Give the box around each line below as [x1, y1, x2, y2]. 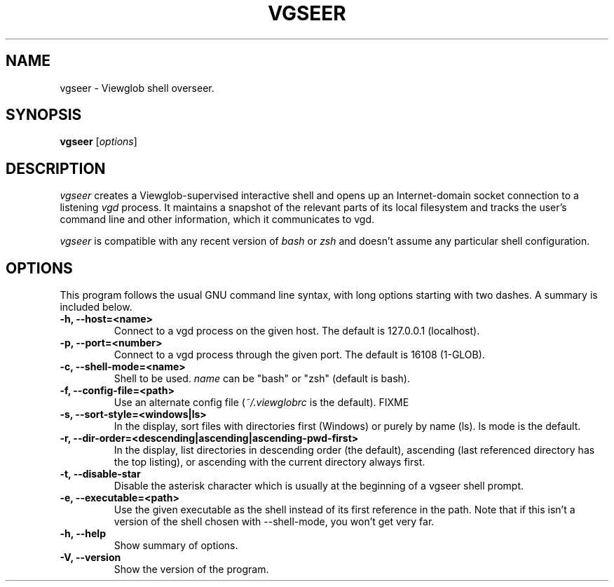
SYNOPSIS [6, 106, 82, 124]
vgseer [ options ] [60, 135, 137, 148]
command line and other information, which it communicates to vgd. [60, 213, 375, 226]
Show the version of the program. [114, 563, 269, 576]
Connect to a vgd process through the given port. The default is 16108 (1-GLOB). [114, 349, 485, 361]
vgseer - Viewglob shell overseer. [60, 81, 214, 94]
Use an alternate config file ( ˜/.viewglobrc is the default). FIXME [114, 396, 409, 409]
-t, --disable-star [60, 468, 141, 480]
